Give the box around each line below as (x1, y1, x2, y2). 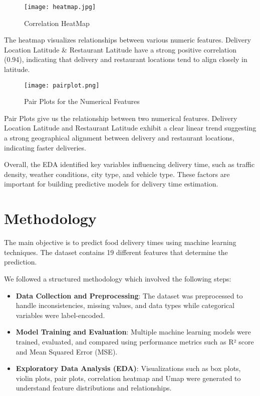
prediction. (4, 256, 37, 267)
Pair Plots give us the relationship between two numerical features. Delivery (4, 112, 237, 123)
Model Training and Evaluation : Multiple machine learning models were (16, 326, 251, 337)
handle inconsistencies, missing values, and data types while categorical (16, 300, 234, 310)
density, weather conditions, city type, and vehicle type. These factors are (4, 168, 230, 179)
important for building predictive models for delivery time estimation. (4, 178, 218, 189)
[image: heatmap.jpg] (24, 3, 96, 10)
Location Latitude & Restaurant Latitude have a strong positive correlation (4, 44, 236, 54)
